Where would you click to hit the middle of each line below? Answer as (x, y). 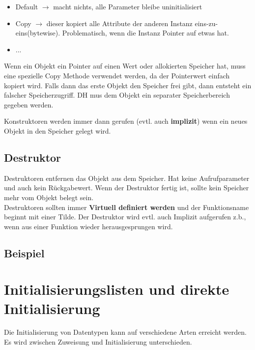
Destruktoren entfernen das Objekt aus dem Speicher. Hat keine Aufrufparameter (127, 178)
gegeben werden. (29, 104)
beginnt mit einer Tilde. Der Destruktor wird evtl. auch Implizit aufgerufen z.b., (125, 217)
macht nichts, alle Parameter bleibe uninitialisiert (128, 6)
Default (27, 6)
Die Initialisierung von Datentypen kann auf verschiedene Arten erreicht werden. (125, 332)
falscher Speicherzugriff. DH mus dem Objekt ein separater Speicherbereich (117, 95)
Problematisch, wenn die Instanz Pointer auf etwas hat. (145, 33)
